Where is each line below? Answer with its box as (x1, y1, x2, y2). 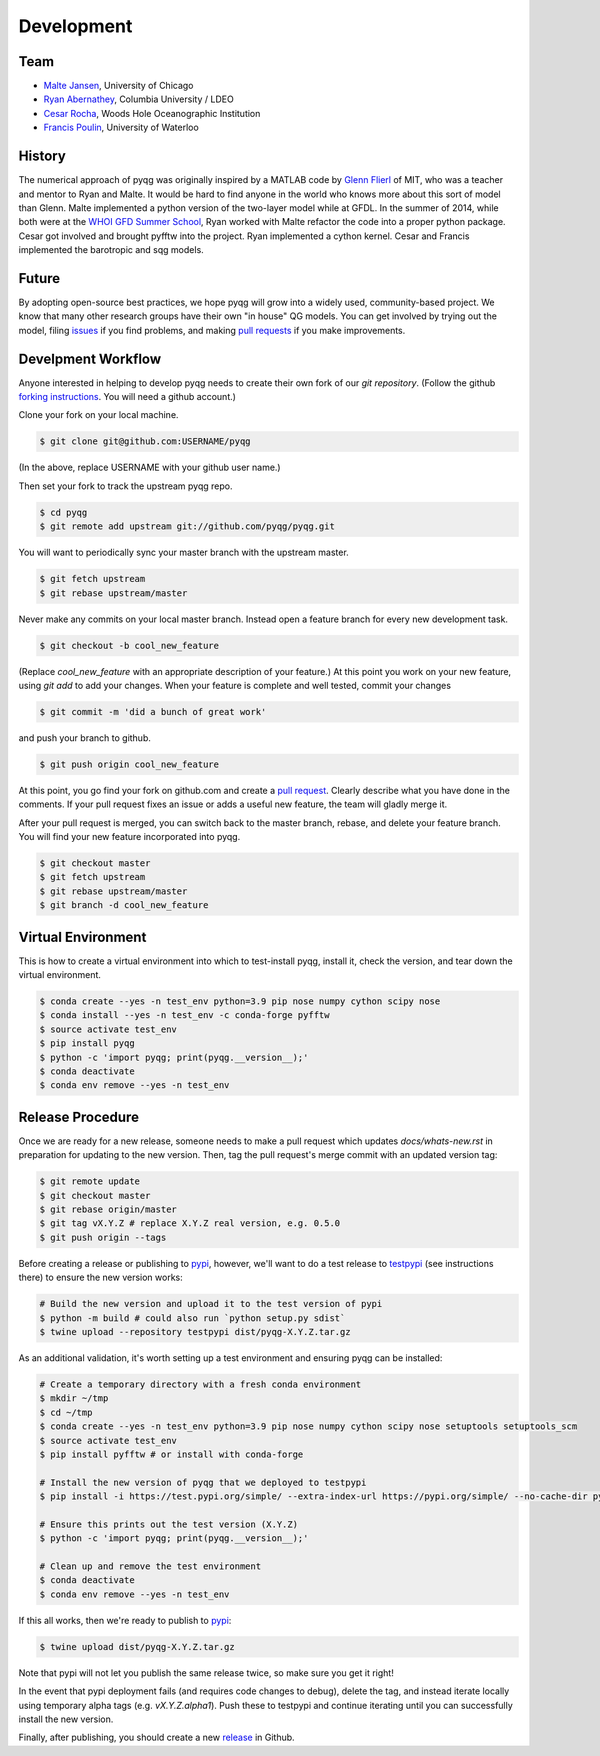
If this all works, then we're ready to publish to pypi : (18, 1614, 232, 1626)
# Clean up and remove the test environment (39, 1561, 262, 1572)
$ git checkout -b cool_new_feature (39, 640, 220, 651)
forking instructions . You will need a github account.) (18, 391, 237, 403)
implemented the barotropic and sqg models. (18, 244, 204, 256)
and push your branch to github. (18, 731, 152, 744)
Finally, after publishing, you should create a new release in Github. (18, 1731, 295, 1744)
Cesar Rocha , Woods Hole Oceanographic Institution (43, 107, 261, 119)
